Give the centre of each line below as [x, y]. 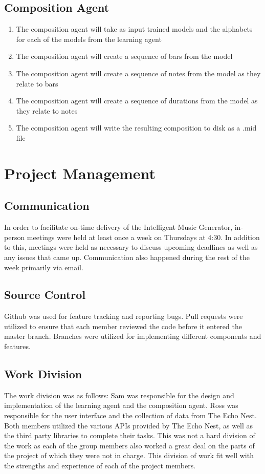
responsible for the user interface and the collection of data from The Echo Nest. [130, 415]
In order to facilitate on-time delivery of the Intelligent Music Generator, [118, 227]
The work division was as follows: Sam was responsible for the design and [119, 395]
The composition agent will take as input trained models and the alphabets [134, 29]
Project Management [80, 173]
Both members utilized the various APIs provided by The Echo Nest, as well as [129, 425]
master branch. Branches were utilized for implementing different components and [133, 336]
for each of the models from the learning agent [89, 39]
